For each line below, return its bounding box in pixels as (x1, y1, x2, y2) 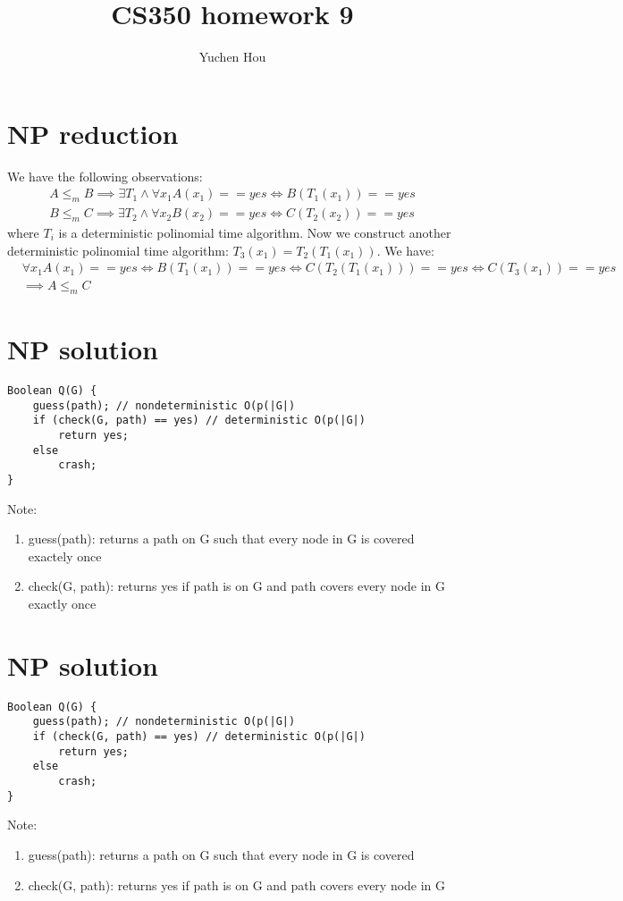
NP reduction (7, 114, 179, 151)
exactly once (28, 594, 97, 613)
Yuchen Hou (198, 47, 266, 66)
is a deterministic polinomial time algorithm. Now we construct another (58, 223, 451, 241)
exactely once (28, 546, 102, 565)
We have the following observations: (7, 166, 203, 185)
